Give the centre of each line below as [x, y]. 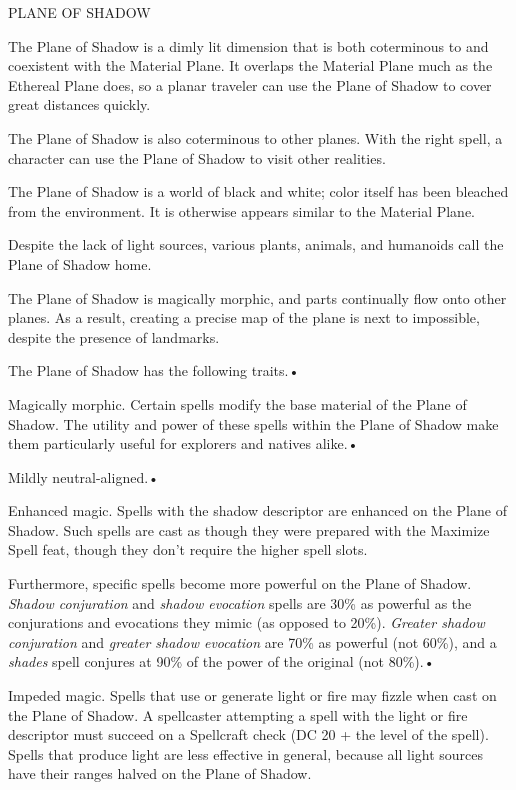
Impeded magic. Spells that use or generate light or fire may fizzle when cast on [252, 695]
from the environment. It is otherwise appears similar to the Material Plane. [242, 210]
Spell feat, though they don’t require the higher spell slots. [188, 549]
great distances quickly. [79, 104]
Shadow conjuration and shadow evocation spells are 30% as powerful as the [240, 602]
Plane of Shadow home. [80, 263]
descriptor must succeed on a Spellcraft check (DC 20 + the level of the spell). [248, 734]
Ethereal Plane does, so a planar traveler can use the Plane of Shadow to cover [250, 84]
